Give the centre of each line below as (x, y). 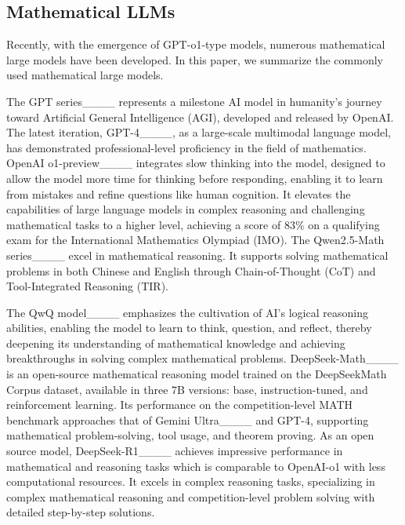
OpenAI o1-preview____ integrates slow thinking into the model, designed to (196, 163)
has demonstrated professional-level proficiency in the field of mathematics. (186, 147)
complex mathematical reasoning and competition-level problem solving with (191, 496)
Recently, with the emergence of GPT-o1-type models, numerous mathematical (196, 44)
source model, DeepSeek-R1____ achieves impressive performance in (175, 451)
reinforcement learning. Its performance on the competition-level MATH (180, 405)
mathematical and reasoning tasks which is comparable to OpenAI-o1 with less (196, 466)
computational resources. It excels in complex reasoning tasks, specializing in (191, 481)
